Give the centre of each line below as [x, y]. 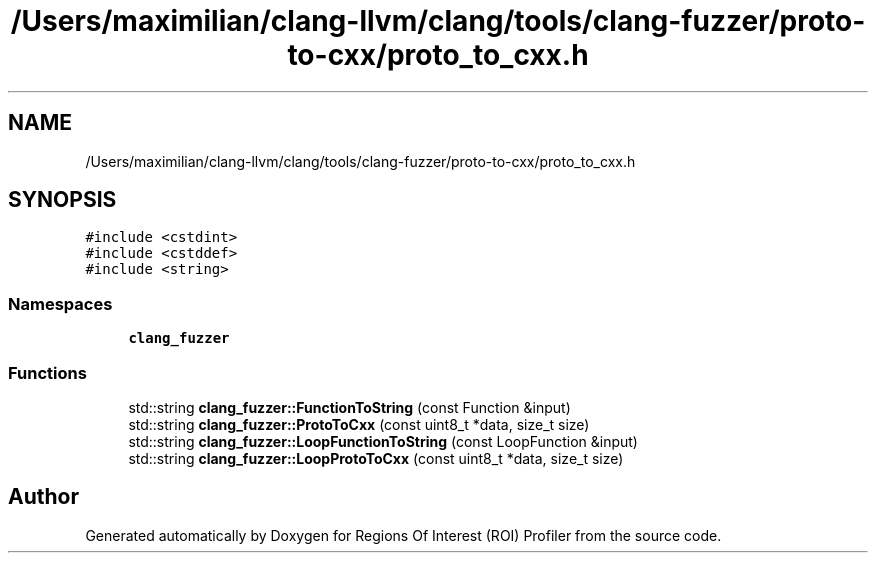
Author [43, 497]
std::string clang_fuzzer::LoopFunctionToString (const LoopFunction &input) [383, 441]
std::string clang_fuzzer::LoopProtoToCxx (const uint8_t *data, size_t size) [376, 458]
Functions [47, 372]
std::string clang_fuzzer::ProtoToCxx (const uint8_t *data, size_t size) [359, 424]
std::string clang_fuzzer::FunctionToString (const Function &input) [349, 407]
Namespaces [60, 303]
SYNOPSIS [62, 200]
